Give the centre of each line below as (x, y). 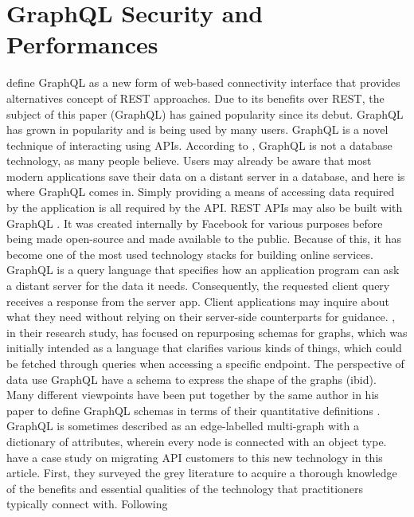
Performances (82, 44)
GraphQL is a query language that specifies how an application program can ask (203, 270)
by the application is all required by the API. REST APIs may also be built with (205, 208)
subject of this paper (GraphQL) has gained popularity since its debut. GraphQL (205, 114)
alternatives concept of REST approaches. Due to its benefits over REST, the (195, 98)
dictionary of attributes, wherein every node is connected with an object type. (197, 441)
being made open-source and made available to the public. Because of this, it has (204, 239)
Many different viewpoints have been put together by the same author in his (193, 395)
